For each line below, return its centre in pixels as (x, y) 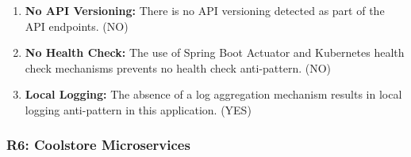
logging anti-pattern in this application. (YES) (138, 109)
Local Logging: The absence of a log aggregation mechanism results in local (213, 94)
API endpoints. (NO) (77, 26)
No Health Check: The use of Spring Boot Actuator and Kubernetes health (215, 52)
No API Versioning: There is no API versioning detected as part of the (205, 10)
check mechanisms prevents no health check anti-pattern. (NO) (178, 67)
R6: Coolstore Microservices (98, 145)
